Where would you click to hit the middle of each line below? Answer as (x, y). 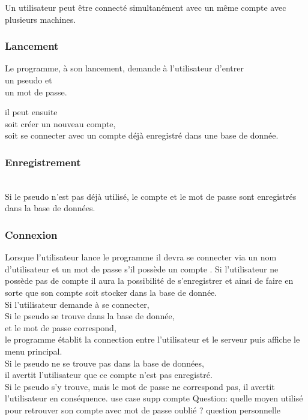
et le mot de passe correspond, (61, 327)
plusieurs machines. (41, 19)
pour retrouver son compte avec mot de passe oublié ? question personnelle (143, 409)
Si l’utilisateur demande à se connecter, (77, 304)
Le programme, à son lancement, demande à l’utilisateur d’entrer (124, 68)
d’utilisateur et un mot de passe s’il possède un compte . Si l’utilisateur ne (142, 268)
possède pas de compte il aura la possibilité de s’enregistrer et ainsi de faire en (149, 280)
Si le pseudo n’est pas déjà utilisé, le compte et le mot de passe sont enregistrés (151, 196)
